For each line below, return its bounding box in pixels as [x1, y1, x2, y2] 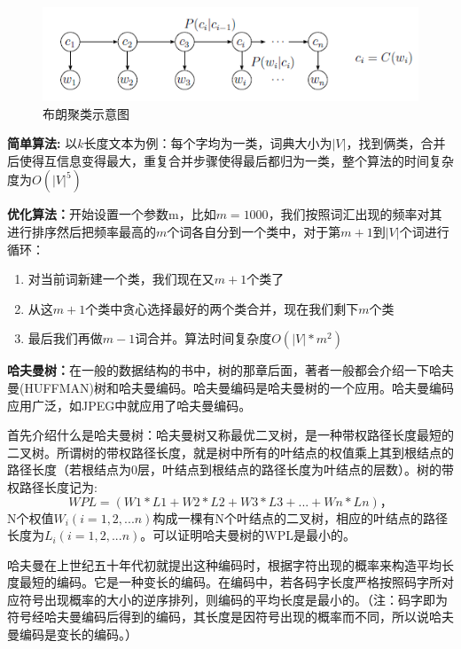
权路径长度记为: [7, 477, 98, 496]
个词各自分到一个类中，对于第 [167, 222, 341, 240]
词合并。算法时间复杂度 [135, 329, 272, 348]
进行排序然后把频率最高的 [7, 222, 156, 240]
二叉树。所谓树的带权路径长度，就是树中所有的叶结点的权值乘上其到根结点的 [7, 442, 454, 461]
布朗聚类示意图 [43, 104, 129, 122]
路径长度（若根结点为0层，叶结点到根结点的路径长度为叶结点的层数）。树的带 [7, 460, 454, 479]
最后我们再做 [27, 329, 103, 348]
